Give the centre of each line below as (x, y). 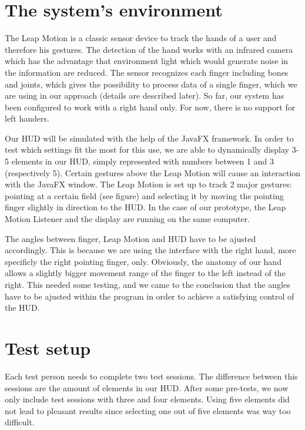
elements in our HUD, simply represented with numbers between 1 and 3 (143, 161)
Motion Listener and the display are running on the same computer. (128, 219)
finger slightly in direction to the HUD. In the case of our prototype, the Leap (145, 207)
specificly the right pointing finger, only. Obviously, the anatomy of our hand (143, 261)
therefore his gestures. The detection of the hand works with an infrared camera (149, 49)
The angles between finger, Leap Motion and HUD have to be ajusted (130, 238)
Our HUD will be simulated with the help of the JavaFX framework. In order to (149, 138)
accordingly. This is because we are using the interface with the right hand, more (150, 250)
